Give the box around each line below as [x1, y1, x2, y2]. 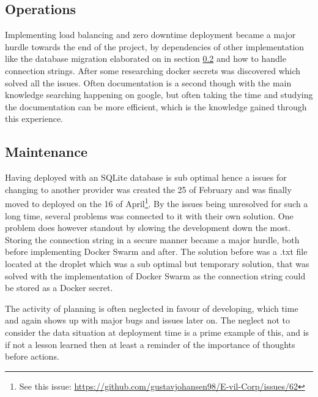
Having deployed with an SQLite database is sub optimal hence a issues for [5, 171, 287, 184]
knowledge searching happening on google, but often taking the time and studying [5, 88, 313, 101]
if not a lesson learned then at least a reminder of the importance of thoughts [5, 338, 295, 350]
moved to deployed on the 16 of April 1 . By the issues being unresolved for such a [5, 195, 308, 210]
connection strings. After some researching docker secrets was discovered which [5, 64, 301, 77]
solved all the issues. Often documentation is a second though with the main [5, 76, 292, 89]
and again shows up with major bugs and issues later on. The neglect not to [5, 314, 290, 327]
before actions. [5, 350, 59, 363]
